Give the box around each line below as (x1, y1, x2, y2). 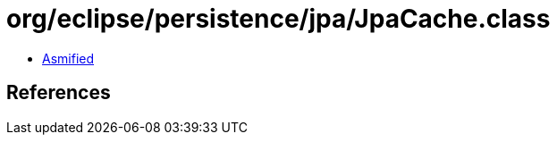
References (6, 81, 111, 104)
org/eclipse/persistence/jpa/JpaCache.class (6, 4, 551, 34)
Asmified (42, 50, 95, 66)
